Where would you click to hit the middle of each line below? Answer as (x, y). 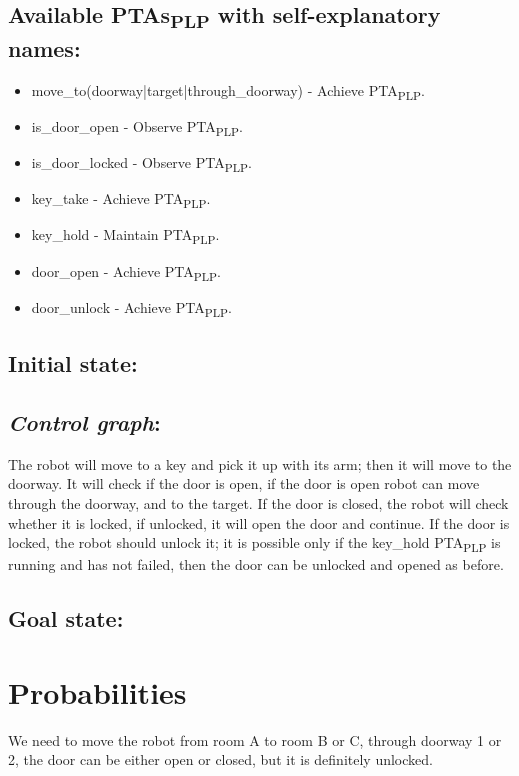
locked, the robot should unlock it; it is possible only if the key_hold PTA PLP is (254, 543)
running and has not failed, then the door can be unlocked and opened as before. (256, 564)
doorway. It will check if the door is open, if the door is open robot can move (244, 483)
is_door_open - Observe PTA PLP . (137, 127)
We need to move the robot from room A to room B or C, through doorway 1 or (255, 739)
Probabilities (97, 691)
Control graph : (84, 421)
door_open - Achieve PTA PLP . (126, 272)
